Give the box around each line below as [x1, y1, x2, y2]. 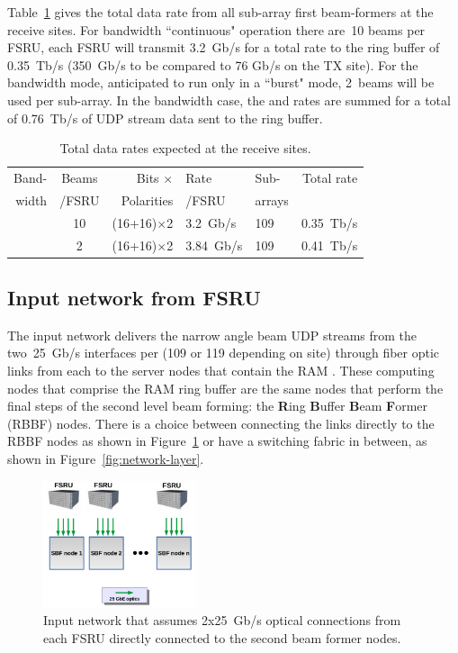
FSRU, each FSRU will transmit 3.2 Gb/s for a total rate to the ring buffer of [7, 38, 440, 57]
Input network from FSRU [7, 284, 261, 312]
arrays [255, 190, 289, 209]
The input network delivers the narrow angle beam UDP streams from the [7, 325, 418, 344]
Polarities [121, 190, 174, 209]
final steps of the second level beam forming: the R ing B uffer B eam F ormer [7, 396, 428, 415]
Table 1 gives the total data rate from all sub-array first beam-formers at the [7, 3, 434, 21]
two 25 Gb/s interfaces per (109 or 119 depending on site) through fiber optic [7, 343, 440, 362]
